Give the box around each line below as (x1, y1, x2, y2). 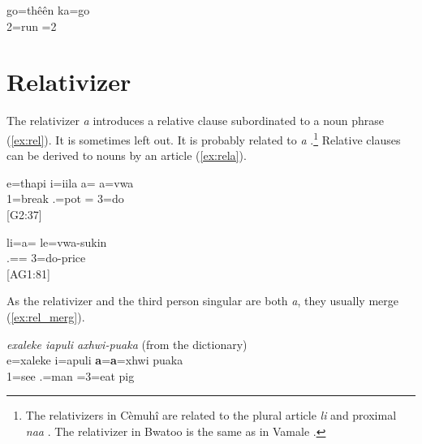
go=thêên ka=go (6, 2, 90, 18)
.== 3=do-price (6, 249, 86, 266)
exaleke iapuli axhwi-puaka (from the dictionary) (6, 335, 248, 352)
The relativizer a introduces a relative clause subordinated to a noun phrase (6, 112, 385, 129)
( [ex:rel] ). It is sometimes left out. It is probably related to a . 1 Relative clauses (6, 128, 401, 148)
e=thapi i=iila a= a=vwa (6, 174, 134, 191)
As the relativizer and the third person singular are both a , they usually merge (6, 292, 398, 309)
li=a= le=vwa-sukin (6, 233, 107, 250)
